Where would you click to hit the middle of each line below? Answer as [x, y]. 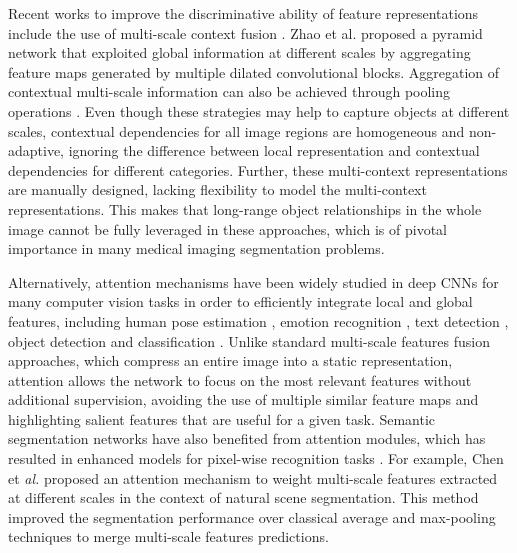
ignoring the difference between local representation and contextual [274, 150]
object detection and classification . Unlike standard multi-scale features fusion [249, 340]
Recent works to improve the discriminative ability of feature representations [243, 13]
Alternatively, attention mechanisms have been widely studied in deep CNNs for [253, 281]
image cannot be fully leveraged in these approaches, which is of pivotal [227, 228]
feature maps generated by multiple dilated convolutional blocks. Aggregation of [254, 71]
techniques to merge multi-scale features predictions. [168, 536]
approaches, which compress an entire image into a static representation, [230, 360]
